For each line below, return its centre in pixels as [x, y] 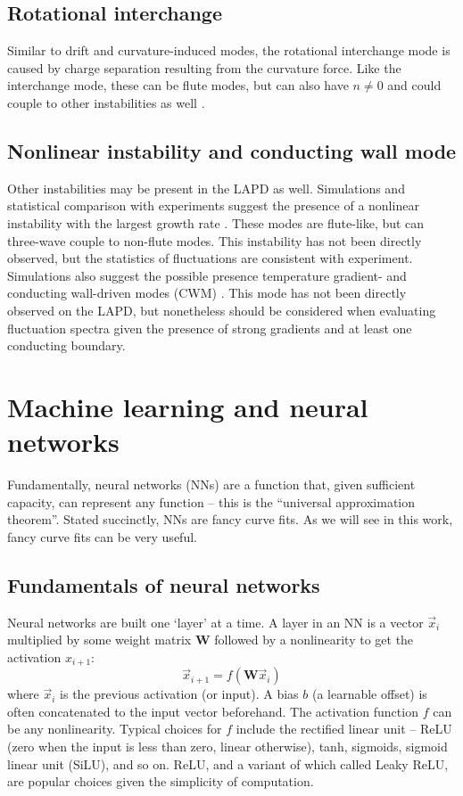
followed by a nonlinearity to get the [314, 640]
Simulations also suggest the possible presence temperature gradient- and [207, 275]
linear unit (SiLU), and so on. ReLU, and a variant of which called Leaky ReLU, [228, 763]
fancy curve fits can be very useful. [102, 536]
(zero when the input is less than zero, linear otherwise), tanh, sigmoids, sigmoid [227, 747]
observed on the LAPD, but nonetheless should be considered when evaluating [222, 310]
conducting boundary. [66, 345]
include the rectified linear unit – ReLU [344, 729]
